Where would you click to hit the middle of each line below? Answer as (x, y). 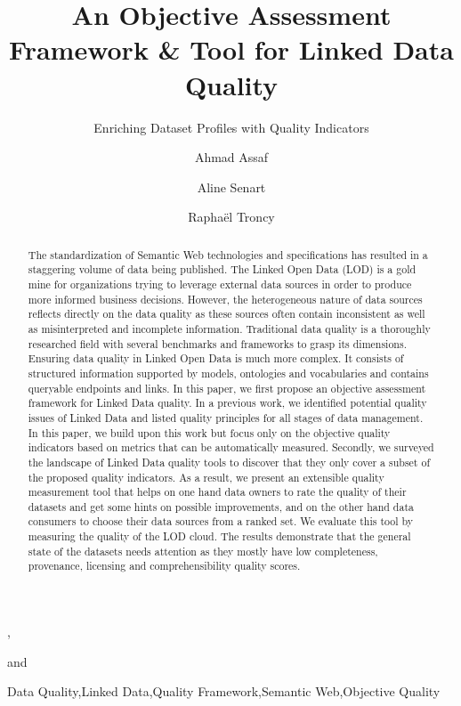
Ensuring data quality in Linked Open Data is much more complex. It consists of (216, 358)
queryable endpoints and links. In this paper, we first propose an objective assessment (227, 388)
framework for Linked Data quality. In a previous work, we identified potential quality (227, 403)
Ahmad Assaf (231, 157)
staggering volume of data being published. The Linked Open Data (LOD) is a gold (222, 269)
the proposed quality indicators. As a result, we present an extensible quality (206, 477)
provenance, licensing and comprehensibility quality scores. (164, 566)
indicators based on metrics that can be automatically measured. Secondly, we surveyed (231, 447)
